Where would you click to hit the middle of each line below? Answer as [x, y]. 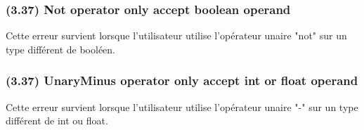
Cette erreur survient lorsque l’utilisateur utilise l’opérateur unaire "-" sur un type [182, 106]
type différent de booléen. [60, 49]
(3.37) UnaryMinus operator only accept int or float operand [182, 80]
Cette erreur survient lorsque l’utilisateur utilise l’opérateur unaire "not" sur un [176, 35]
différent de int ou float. [57, 121]
